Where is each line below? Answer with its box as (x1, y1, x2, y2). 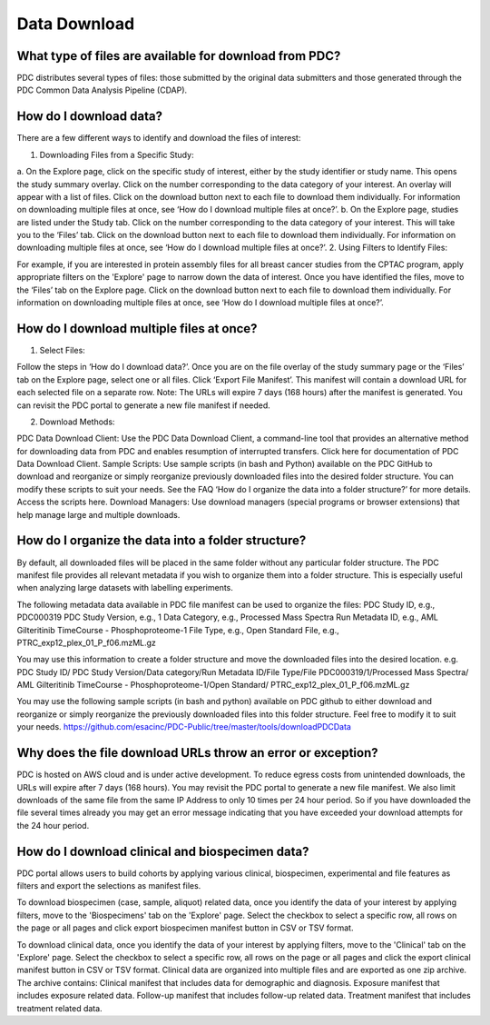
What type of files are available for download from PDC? (16, 48, 341, 64)
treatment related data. (16, 1002, 103, 1013)
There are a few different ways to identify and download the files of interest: (16, 133, 301, 144)
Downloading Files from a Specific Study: (39, 149, 194, 160)
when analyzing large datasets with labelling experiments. (16, 582, 233, 593)
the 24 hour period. (16, 820, 90, 831)
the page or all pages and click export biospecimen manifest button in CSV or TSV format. (16, 922, 354, 933)
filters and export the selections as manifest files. (16, 881, 201, 891)
